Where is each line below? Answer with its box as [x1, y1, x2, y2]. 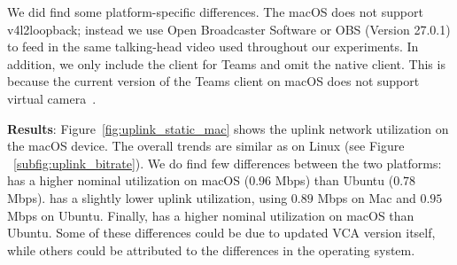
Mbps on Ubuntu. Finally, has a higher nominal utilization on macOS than [7, 206, 414, 224]
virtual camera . [7, 89, 97, 107]
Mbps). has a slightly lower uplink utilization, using [7, 188, 288, 207]
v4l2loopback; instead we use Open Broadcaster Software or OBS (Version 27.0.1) [7, 19, 451, 38]
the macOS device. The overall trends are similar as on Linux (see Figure [7, 136, 405, 155]
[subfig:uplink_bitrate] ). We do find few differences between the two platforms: [13, 153, 442, 172]
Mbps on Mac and [317, 188, 416, 207]
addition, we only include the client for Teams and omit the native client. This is [7, 54, 445, 73]
